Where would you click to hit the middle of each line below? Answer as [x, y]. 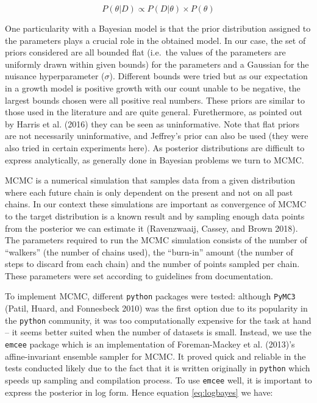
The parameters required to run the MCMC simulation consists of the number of [156, 240]
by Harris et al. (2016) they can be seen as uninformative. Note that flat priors [152, 123]
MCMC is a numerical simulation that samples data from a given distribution [150, 180]
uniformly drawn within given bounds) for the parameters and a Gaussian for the [157, 64]
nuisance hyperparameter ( [55, 76]
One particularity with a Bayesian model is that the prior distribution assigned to [158, 28]
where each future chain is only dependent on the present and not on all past [149, 192]
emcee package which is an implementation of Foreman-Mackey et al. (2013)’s [150, 344]
